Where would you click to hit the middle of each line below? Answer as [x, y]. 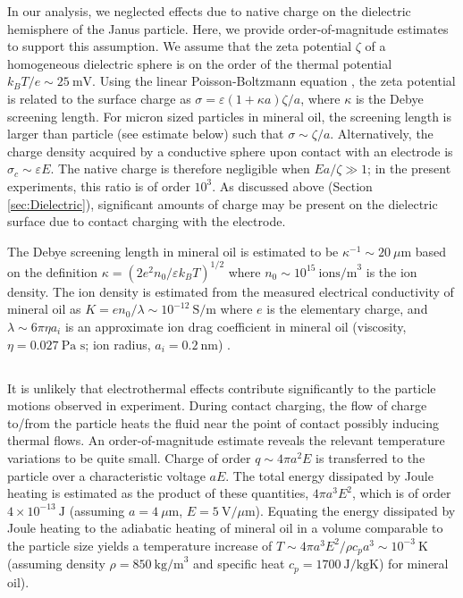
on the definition [53, 271]
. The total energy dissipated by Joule [329, 475]
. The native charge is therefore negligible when [180, 168]
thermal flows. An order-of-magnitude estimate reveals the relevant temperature [226, 440]
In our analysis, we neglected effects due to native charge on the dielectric [209, 11]
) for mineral [414, 564]
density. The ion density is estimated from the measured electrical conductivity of [231, 291]
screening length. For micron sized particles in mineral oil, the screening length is [230, 116]
